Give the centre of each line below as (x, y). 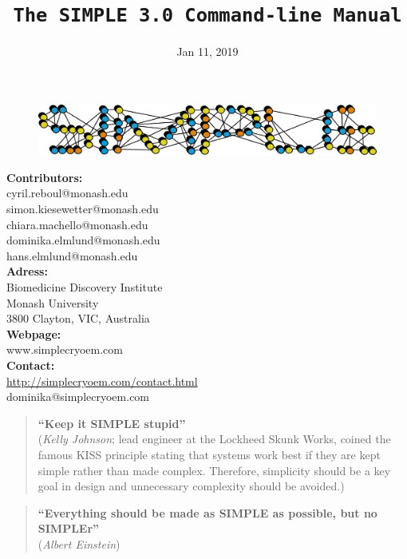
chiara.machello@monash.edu (77, 224)
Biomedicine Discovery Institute (85, 287)
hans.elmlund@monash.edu (72, 255)
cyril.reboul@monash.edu (67, 193)
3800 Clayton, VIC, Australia (78, 318)
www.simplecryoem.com (65, 349)
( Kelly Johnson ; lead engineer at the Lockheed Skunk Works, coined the (214, 439)
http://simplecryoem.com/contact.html (102, 381)
